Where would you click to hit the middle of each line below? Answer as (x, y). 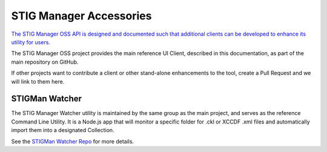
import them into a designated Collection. (63, 130)
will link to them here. (38, 81)
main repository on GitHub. (45, 62)
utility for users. (31, 42)
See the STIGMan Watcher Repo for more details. (73, 141)
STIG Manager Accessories (81, 16)
